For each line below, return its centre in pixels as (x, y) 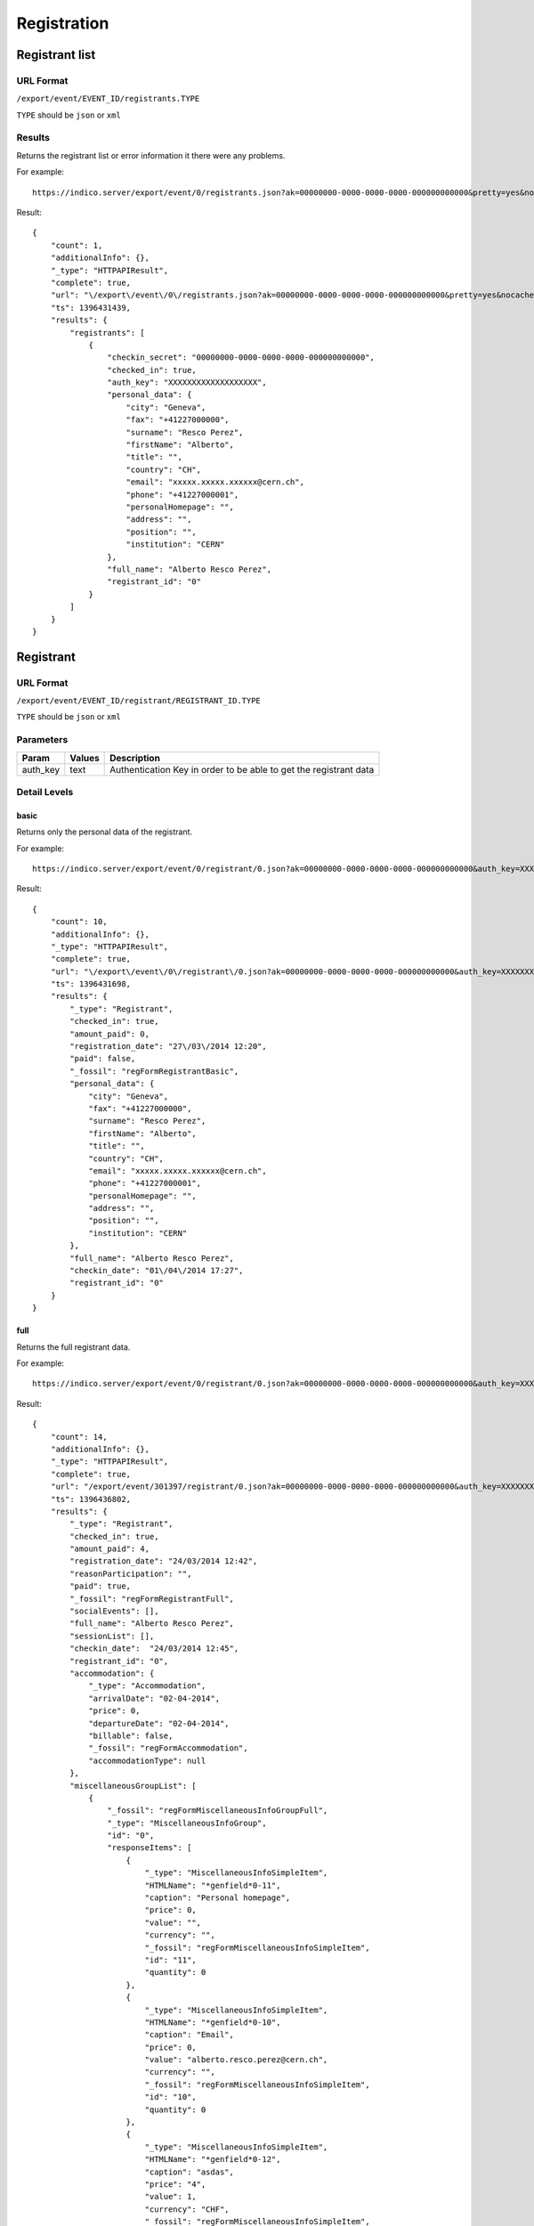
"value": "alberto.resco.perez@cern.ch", (236, 2060)
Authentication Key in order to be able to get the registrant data (242, 769)
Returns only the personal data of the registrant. (105, 832)
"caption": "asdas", (190, 2172)
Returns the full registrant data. (73, 1347)
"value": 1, (171, 2197)
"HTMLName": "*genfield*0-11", (213, 1885)
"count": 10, (79, 922)
